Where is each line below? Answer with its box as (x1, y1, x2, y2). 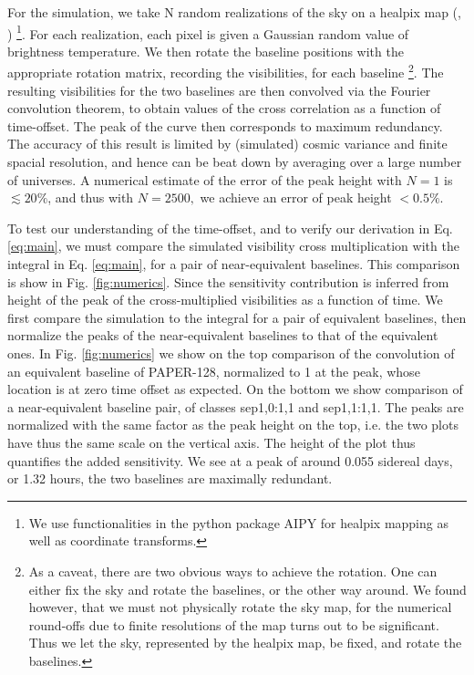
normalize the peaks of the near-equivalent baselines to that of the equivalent (7, 326, 438, 345)
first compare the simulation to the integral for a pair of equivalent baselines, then (7, 307, 467, 327)
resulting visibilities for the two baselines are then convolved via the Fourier (7, 80, 431, 99)
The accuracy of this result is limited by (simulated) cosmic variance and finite (7, 134, 448, 153)
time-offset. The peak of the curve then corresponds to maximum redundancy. (7, 116, 443, 135)
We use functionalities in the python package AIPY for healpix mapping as (28, 513, 448, 532)
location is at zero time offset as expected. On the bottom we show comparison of (7, 379, 463, 399)
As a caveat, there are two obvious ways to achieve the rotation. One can (28, 561, 438, 580)
